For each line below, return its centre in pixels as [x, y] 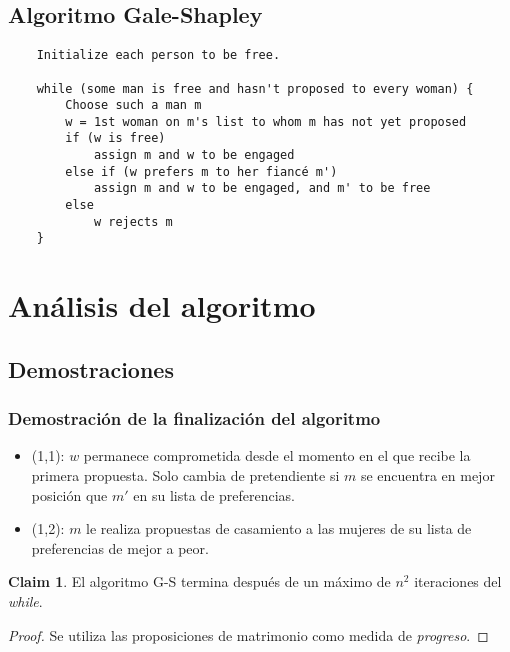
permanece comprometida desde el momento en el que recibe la [277, 455]
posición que [69, 494]
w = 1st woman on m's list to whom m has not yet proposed [266, 121]
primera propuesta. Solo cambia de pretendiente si [185, 475]
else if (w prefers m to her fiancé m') [201, 171]
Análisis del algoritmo [162, 305]
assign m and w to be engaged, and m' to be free [262, 188]
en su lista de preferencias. [214, 494]
